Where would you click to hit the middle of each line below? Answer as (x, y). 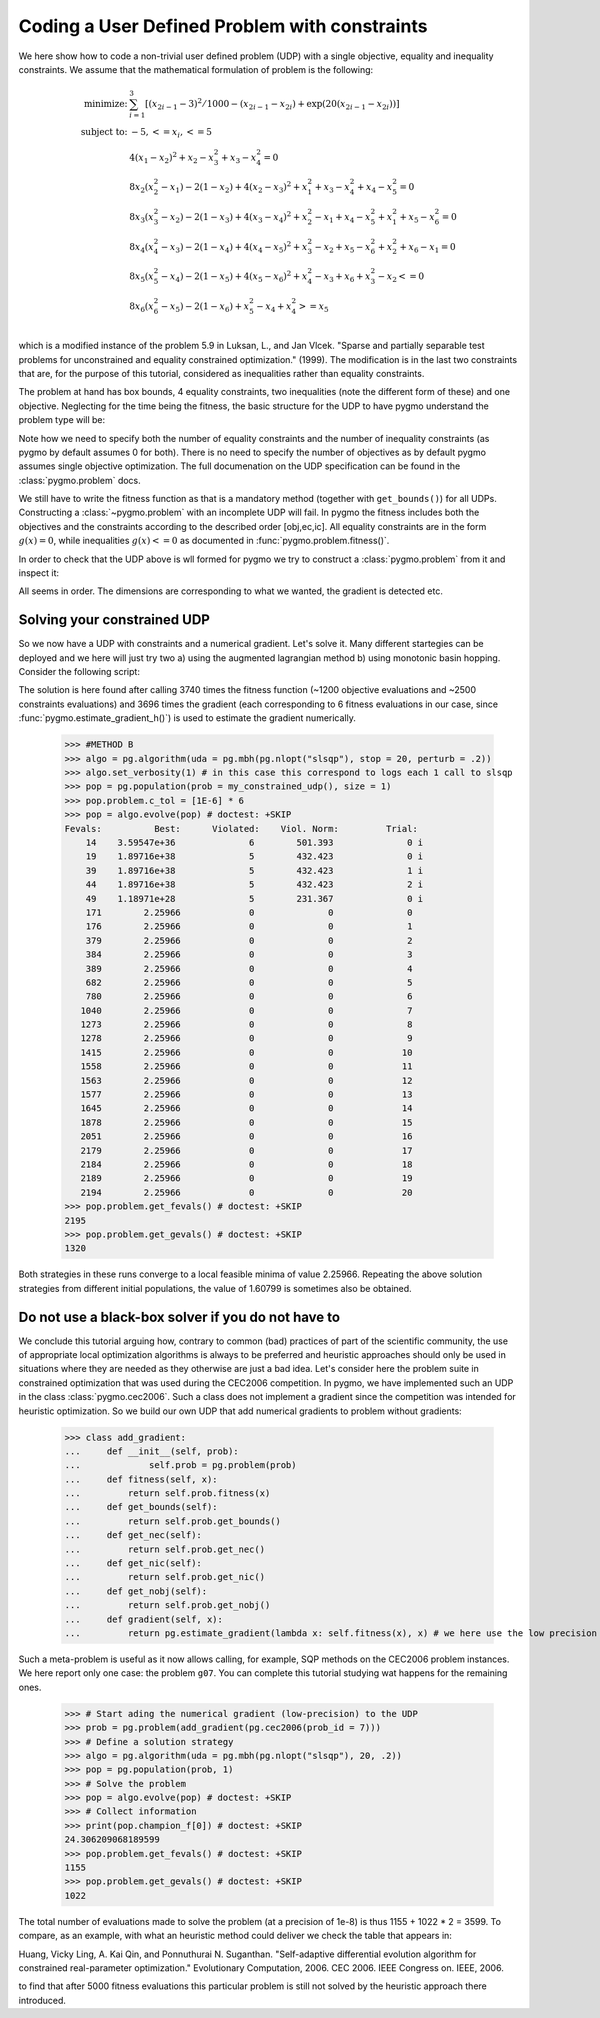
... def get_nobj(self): (136, 1591)
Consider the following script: (79, 672)
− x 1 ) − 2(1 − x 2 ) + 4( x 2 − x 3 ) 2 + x (234, 187)
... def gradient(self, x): (144, 1619)
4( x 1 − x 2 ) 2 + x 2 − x (172, 157)
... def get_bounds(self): (141, 1507)
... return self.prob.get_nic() (164, 1577)
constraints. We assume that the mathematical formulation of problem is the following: (196, 69)
